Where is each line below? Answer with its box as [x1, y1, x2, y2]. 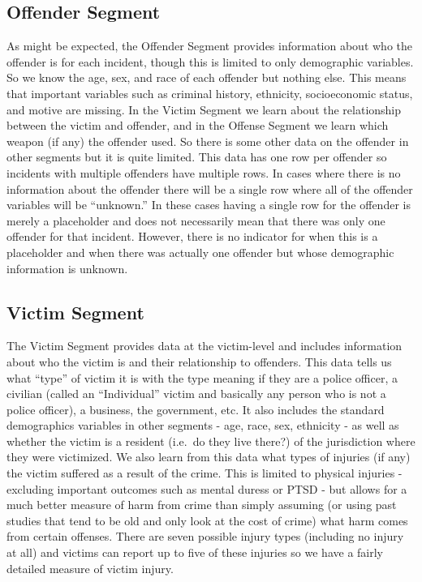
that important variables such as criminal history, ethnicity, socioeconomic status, [6, 84, 413, 101]
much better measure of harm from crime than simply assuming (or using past [6, 496, 397, 513]
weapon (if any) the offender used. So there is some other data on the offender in [6, 132, 409, 149]
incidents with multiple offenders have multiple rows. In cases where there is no [6, 164, 401, 181]
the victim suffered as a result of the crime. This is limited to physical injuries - [6, 464, 403, 481]
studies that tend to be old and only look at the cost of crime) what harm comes [6, 511, 408, 529]
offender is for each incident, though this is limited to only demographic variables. [6, 53, 414, 70]
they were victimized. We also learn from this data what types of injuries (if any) [6, 448, 411, 465]
